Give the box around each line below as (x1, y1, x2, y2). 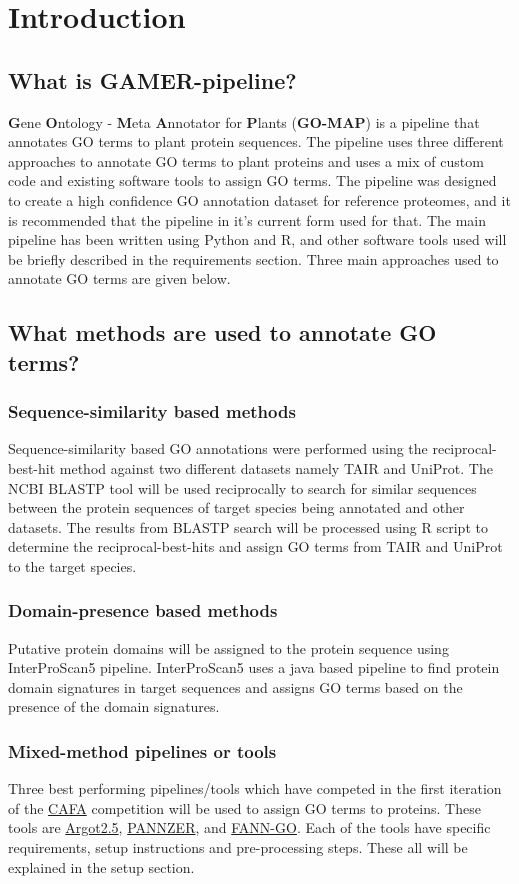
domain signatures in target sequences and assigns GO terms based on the (8, 676, 463, 697)
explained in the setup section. (8, 856, 195, 877)
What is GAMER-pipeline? (8, 64, 297, 95)
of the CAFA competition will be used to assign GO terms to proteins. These (8, 797, 481, 818)
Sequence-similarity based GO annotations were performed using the (8, 438, 428, 459)
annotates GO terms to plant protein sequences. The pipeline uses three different (8, 131, 504, 152)
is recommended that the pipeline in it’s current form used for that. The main (8, 209, 486, 230)
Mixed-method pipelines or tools (8, 738, 277, 763)
